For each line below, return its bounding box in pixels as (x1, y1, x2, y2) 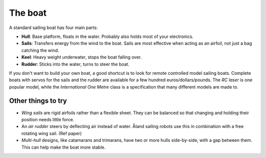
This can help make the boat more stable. (21, 144, 106, 150)
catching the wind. (21, 47, 59, 53)
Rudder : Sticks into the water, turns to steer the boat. (21, 61, 130, 67)
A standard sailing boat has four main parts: (9, 25, 98, 31)
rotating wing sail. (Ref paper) (21, 130, 82, 136)
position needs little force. (21, 116, 74, 123)
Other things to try (9, 96, 67, 105)
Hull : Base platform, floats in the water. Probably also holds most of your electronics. (21, 33, 194, 39)
